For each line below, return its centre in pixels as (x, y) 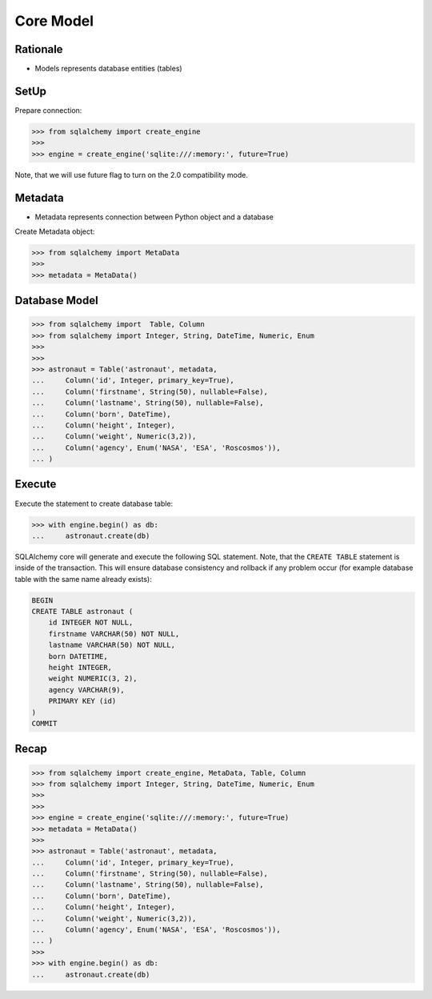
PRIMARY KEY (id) (82, 701)
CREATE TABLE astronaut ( (82, 612)
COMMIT (44, 723)
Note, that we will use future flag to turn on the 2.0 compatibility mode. (131, 175)
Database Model (57, 301)
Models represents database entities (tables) (109, 69)
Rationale (39, 49)
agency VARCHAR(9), (87, 690)
